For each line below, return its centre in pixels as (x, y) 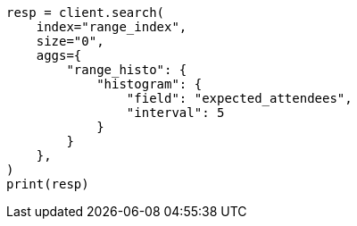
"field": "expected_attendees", (239, 98)
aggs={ (59, 55)
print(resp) (48, 184)
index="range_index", (112, 27)
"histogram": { (149, 84)
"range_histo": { (127, 70)
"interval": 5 (175, 113)
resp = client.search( (86, 13)
